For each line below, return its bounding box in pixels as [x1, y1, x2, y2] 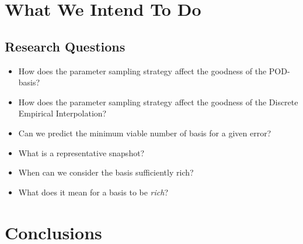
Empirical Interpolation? [18, 107, 107, 119]
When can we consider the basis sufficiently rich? [18, 166, 194, 178]
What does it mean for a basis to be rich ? [18, 185, 169, 198]
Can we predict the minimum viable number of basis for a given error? [18, 126, 271, 139]
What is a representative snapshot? [18, 146, 145, 159]
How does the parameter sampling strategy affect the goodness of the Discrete [18, 95, 298, 108]
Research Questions [5, 37, 126, 55]
